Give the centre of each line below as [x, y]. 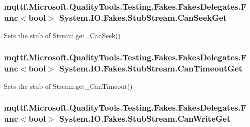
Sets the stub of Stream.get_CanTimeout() [68, 86]
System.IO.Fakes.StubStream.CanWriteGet [145, 119]
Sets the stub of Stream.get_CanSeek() [62, 35]
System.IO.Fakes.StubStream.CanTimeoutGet [151, 68]
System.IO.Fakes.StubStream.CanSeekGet [143, 17]
